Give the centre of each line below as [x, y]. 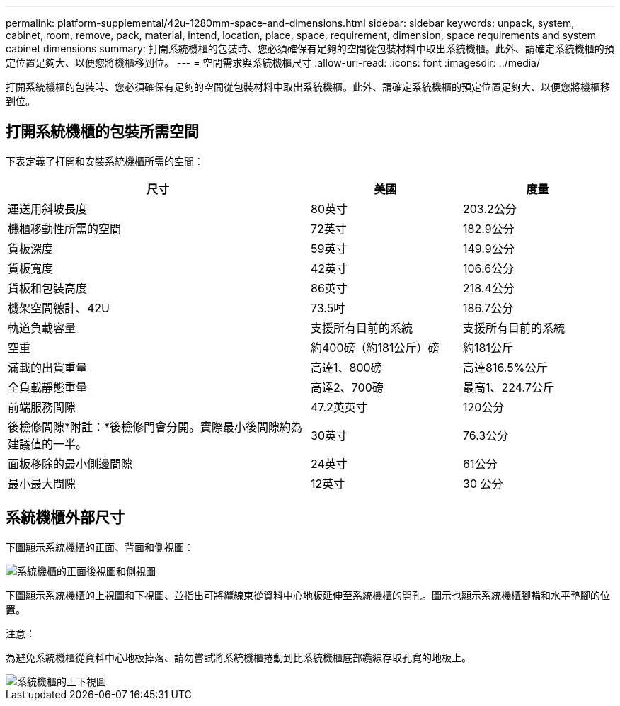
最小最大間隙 [42, 483]
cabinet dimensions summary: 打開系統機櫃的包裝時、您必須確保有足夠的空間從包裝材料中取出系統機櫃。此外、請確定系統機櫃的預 [310, 49]
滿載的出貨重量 [48, 367]
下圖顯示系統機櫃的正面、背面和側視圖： [100, 547]
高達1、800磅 [346, 367]
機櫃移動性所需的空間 [65, 228]
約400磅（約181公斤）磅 [375, 347]
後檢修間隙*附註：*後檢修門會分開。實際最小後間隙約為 [155, 427]
